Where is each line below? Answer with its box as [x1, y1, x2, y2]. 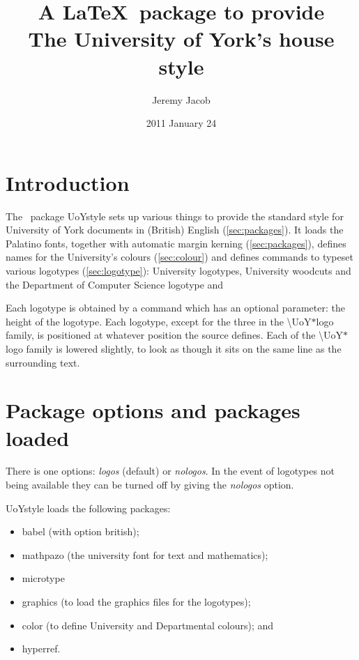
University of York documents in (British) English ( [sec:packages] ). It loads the [6, 222, 344, 237]
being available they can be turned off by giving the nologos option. [6, 477, 294, 492]
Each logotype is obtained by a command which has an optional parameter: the [6, 300, 345, 315]
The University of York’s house [28, 24, 335, 53]
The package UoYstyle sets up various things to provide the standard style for [6, 208, 344, 223]
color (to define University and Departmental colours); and [22, 617, 274, 632]
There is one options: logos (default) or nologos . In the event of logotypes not [6, 463, 335, 478]
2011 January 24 [146, 116, 217, 130]
